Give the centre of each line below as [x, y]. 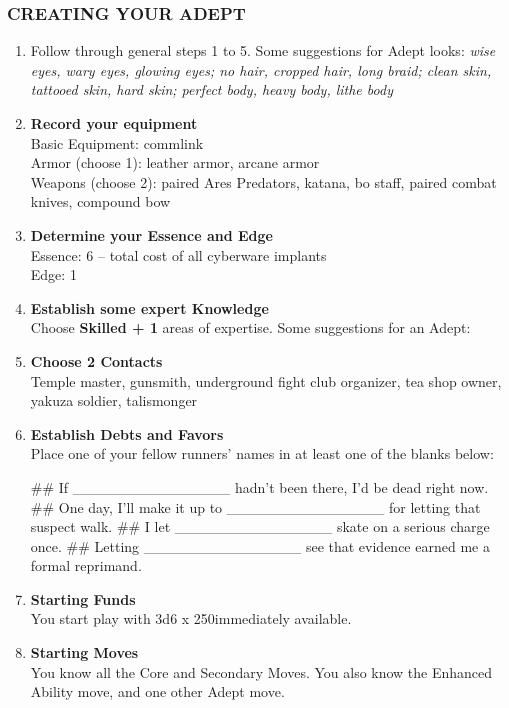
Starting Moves [84, 652]
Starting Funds [83, 598]
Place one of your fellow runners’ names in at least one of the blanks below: [262, 453]
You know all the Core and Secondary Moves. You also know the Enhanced [261, 671]
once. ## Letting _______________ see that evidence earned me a [260, 545]
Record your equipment [114, 123]
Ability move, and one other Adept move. [157, 691]
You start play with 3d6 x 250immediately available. [191, 618]
